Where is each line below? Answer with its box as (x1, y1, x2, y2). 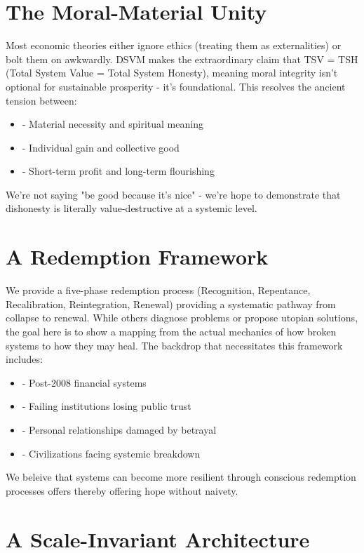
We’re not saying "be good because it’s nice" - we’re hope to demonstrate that (6, 187, 341, 201)
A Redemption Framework (6, 242, 269, 271)
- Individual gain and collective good (22, 140, 180, 154)
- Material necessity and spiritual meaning (22, 116, 203, 131)
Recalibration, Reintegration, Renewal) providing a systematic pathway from (6, 296, 336, 311)
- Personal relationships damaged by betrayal (22, 422, 217, 437)
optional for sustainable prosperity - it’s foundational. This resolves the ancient (6, 79, 346, 93)
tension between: (6, 93, 77, 107)
